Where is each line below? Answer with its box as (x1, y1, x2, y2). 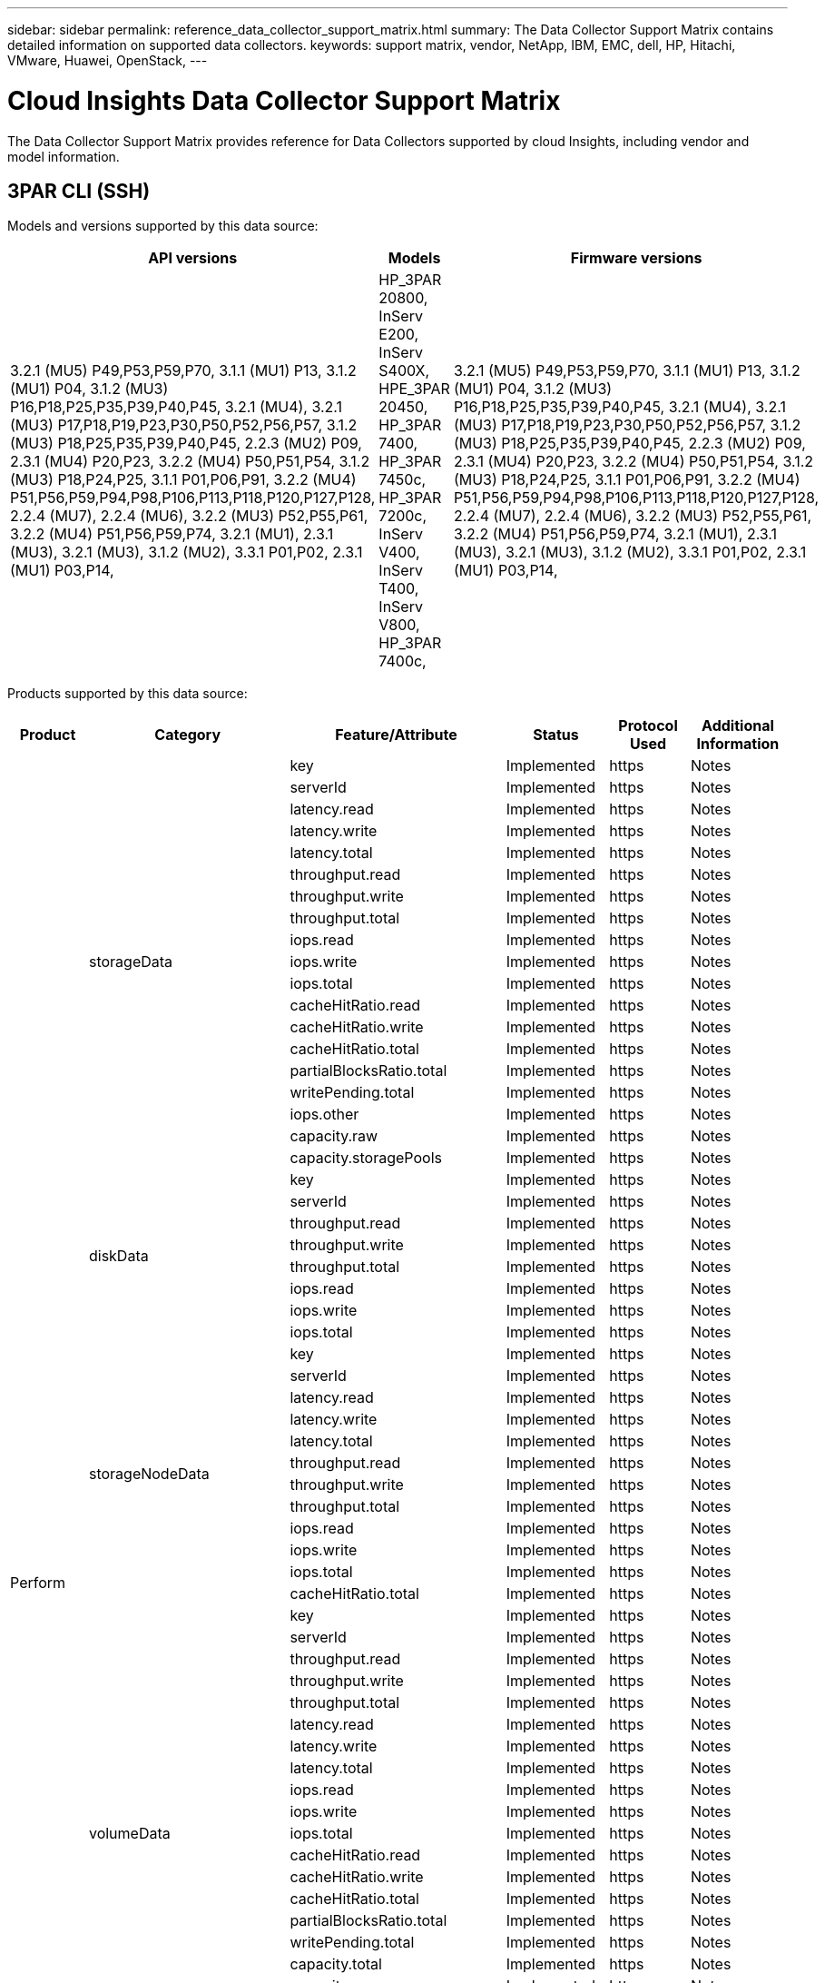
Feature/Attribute (335, 725, 457, 745)
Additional (702, 716, 774, 735)
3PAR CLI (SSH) (7, 179, 151, 202)
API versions (148, 249, 238, 268)
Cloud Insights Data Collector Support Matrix (7, 84, 561, 116)
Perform (10, 1574, 66, 1593)
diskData (88, 1247, 149, 1266)
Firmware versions (570, 249, 702, 268)
